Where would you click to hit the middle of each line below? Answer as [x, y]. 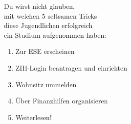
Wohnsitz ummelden [46, 84]
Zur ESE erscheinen [45, 51]
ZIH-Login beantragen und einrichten [71, 67]
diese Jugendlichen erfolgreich [48, 25]
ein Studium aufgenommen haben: [55, 35]
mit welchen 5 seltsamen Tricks [51, 15]
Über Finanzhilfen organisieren [62, 101]
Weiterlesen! [33, 117]
